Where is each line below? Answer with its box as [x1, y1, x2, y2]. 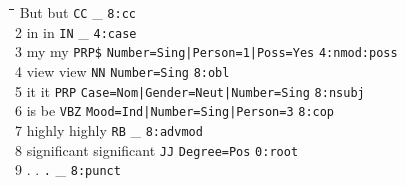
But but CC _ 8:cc [19, 2, 136, 22]
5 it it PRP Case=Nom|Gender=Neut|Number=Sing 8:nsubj [15, 80, 365, 101]
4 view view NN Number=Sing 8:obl [15, 60, 230, 81]
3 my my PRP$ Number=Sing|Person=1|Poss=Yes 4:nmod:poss [15, 41, 398, 62]
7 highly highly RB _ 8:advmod [15, 119, 203, 140]
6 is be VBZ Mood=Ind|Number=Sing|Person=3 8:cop [15, 100, 335, 121]
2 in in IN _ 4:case [15, 21, 137, 42]
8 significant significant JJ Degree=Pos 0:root [15, 139, 299, 160]
